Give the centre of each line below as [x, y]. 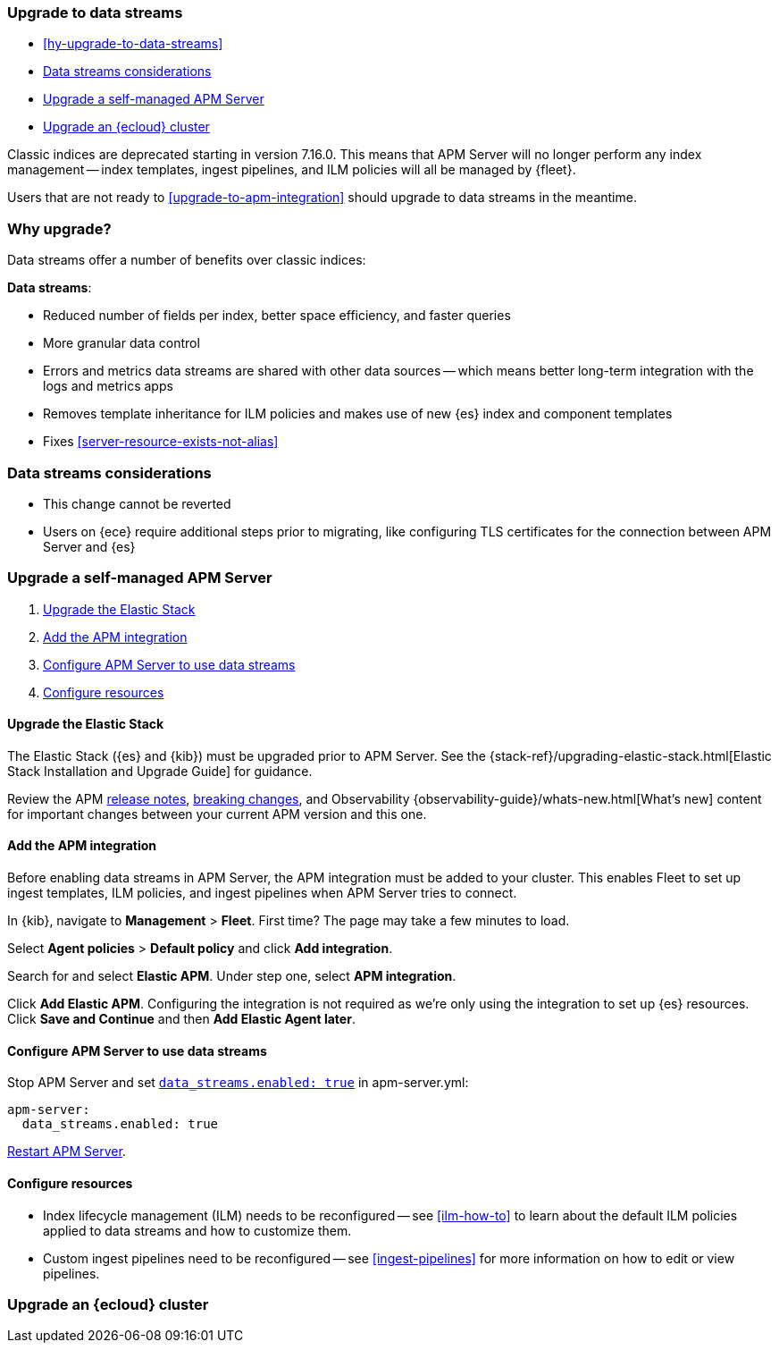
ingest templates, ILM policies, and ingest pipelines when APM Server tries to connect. [262, 893]
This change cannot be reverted [137, 503]
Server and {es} [89, 546]
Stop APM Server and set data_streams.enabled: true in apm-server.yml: [238, 1083]
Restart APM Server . [67, 1152]
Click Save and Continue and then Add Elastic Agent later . [181, 1019]
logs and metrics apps [108, 386]
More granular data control [121, 343]
